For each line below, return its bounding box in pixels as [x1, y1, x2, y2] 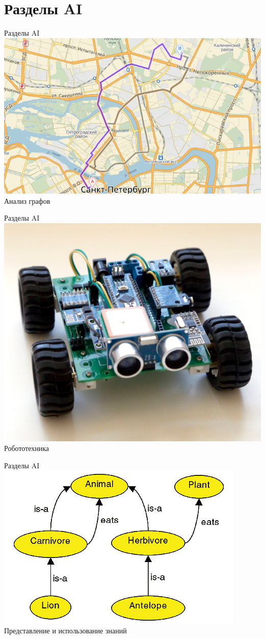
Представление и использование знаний [4, 625, 127, 636]
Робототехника [4, 443, 49, 454]
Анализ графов [4, 195, 50, 206]
